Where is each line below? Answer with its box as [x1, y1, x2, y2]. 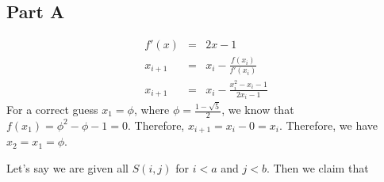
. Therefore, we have [278, 116, 378, 133]
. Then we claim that [266, 159, 369, 176]
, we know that [221, 101, 294, 118]
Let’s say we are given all [6, 159, 129, 176]
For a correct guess [6, 101, 98, 118]
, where [133, 101, 170, 118]
